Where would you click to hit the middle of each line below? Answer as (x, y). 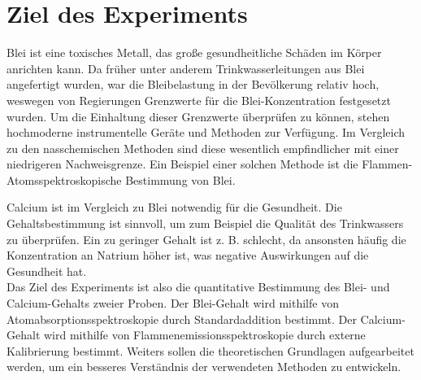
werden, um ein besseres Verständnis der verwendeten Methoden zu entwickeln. (204, 367)
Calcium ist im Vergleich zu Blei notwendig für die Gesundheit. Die (174, 207)
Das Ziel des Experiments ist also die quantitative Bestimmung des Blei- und (198, 287)
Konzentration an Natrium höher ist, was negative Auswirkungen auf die (188, 255)
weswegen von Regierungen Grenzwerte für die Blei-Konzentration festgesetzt (199, 100)
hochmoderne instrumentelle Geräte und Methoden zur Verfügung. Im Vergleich (206, 132)
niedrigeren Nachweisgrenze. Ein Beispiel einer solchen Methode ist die (182, 164)
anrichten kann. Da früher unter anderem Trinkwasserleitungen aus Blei (186, 68)
